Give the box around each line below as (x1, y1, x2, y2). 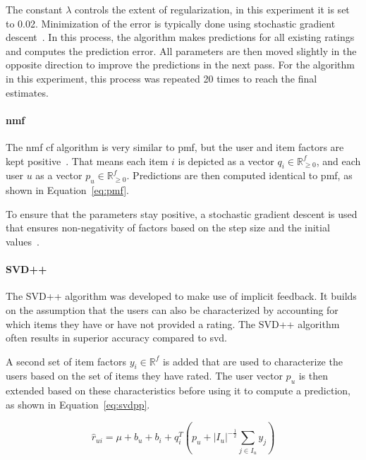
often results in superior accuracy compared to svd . (6, 330, 227, 345)
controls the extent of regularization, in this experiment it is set (75, 2, 350, 16)
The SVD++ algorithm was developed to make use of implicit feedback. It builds (6, 289, 357, 303)
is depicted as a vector (178, 153, 274, 168)
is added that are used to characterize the (162, 353, 343, 368)
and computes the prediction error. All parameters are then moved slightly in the (6, 43, 357, 58)
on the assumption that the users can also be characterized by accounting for (6, 302, 338, 317)
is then (298, 368, 329, 383)
